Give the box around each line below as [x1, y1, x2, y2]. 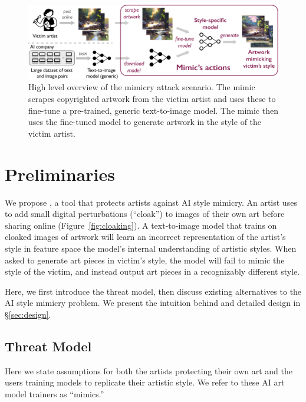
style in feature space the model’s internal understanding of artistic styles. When [5, 242, 297, 254]
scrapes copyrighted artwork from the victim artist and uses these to [28, 93, 276, 105]
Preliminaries [5, 162, 115, 186]
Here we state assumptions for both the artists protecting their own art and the [5, 364, 292, 377]
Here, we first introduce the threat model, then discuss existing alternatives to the [5, 285, 302, 297]
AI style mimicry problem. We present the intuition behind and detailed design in [5, 296, 301, 309]
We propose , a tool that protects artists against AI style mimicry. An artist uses [5, 196, 297, 208]
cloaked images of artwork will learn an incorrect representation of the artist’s [5, 230, 286, 243]
